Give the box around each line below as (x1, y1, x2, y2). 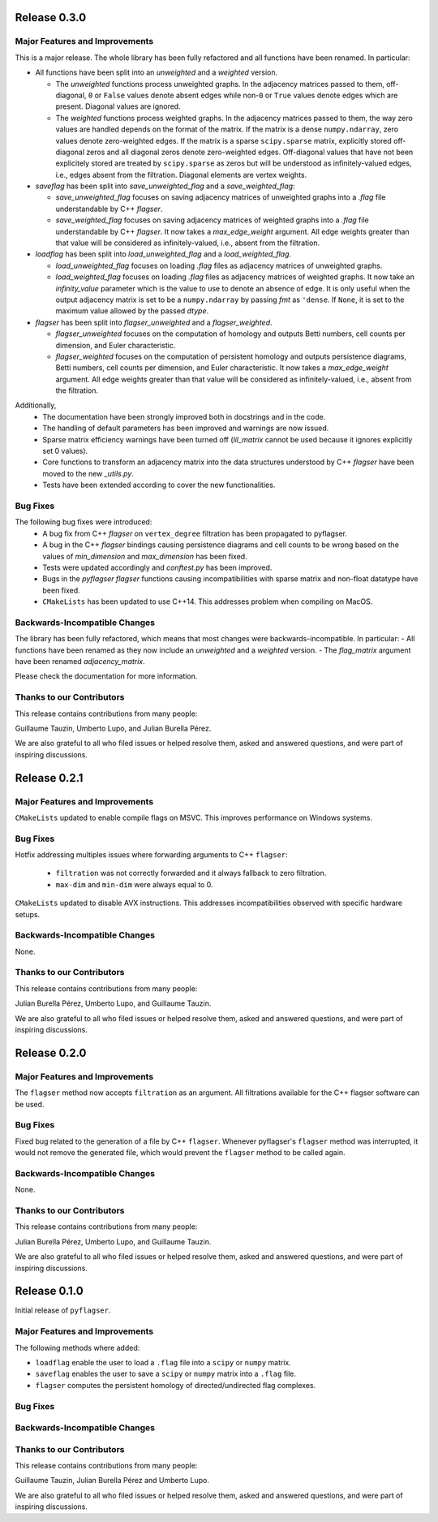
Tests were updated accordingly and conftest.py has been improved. (42, 563, 273, 572)
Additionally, (15, 400, 57, 410)
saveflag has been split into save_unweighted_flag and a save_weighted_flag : (35, 181, 295, 191)
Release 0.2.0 (15, 1046, 87, 1059)
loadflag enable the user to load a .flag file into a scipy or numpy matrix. (35, 1358, 291, 1367)
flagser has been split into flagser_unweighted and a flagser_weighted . (35, 317, 273, 327)
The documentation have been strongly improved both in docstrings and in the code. (42, 412, 326, 421)
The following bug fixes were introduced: (15, 517, 152, 527)
